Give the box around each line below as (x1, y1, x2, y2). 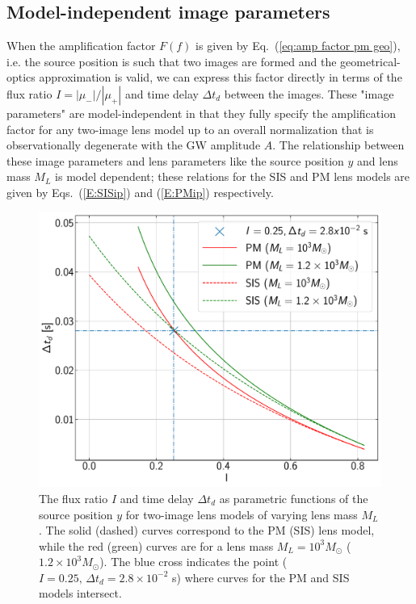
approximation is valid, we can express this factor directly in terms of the (39, 69, 402, 86)
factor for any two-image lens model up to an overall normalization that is (6, 120, 374, 137)
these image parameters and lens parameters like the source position (6, 152, 344, 169)
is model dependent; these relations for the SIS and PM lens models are (55, 168, 410, 185)
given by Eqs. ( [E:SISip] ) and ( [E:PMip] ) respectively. (6, 183, 274, 200)
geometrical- (340, 52, 401, 69)
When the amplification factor (6, 37, 156, 54)
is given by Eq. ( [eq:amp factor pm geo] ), (195, 37, 401, 54)
